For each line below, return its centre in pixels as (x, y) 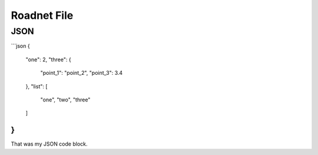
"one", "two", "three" (65, 100)
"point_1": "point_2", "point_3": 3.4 (82, 73)
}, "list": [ (37, 86)
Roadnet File (42, 15)
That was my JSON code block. (49, 144)
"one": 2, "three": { (48, 60)
